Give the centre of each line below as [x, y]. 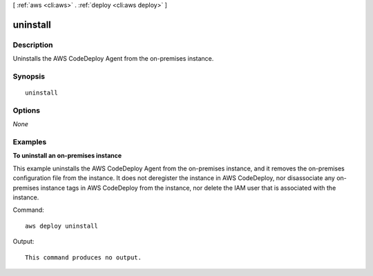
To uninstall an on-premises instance [67, 156]
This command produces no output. [83, 257]
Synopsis [29, 76]
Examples [30, 142]
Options [27, 110]
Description [33, 45]
